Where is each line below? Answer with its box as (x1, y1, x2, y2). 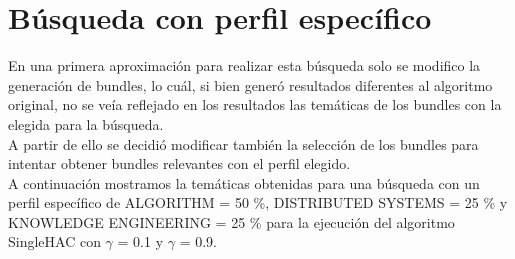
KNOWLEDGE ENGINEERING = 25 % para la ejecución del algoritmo (8, 211, 455, 232)
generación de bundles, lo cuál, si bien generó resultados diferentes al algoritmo (8, 74, 493, 95)
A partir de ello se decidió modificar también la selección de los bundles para (8, 133, 479, 154)
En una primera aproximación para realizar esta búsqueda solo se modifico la (8, 55, 481, 76)
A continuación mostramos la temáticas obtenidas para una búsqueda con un (8, 172, 480, 193)
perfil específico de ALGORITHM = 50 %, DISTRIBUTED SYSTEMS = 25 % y (8, 192, 508, 213)
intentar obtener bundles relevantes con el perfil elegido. (8, 153, 351, 174)
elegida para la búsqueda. (8, 113, 164, 134)
